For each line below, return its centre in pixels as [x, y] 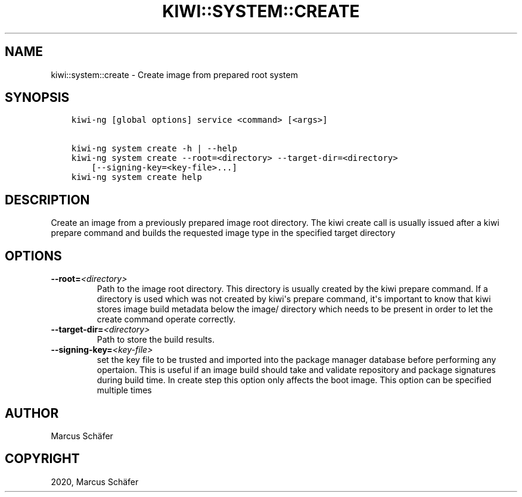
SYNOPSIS [37, 98]
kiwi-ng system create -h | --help [154, 149]
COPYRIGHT [42, 459]
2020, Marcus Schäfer [95, 482]
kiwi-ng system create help [136, 177]
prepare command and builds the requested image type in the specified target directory [223, 233]
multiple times [124, 390]
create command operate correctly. [166, 319]
